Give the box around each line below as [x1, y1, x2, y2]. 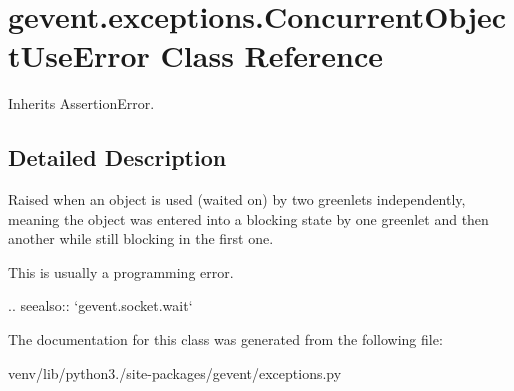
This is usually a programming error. [8, 261, 234, 282]
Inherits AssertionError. [8, 93, 155, 114]
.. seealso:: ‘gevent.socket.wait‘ [8, 295, 193, 316]
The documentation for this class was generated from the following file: [8, 329, 443, 350]
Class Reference [160, 35, 384, 76]
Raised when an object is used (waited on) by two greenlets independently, [8, 189, 466, 210]
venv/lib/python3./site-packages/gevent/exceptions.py [8, 362, 342, 383]
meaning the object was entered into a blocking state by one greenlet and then [8, 208, 489, 229]
